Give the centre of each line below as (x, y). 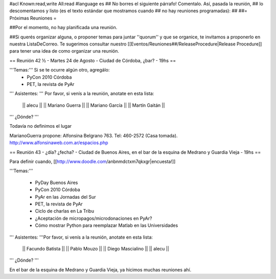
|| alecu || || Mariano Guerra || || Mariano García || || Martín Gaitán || (94, 105)
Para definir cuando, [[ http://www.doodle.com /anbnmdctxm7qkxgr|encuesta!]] (93, 161)
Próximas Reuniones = (33, 18)
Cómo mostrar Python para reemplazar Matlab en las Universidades (107, 225)
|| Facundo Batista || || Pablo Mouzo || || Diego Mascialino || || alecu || (96, 248)
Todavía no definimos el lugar (41, 126)
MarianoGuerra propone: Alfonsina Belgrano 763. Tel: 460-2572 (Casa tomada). (94, 135)
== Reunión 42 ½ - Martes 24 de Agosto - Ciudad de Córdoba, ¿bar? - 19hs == (93, 60)
